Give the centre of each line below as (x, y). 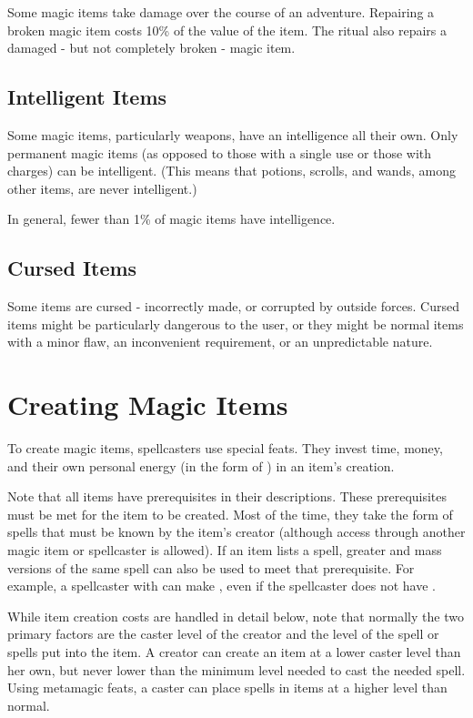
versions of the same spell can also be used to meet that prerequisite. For (211, 567)
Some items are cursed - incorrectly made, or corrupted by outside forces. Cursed (233, 306)
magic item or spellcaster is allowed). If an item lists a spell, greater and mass (225, 550)
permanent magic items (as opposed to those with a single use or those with (220, 152)
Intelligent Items (87, 97)
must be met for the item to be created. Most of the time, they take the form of (230, 514)
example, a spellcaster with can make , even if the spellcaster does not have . (221, 586)
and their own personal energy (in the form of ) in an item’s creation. (201, 465)
